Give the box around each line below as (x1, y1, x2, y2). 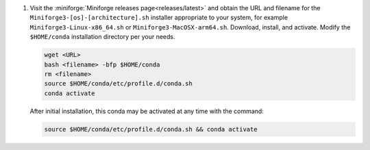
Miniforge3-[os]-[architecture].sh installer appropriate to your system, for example (29, 14, 288, 22)
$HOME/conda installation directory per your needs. (29, 33, 175, 41)
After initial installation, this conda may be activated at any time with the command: (29, 107, 264, 115)
